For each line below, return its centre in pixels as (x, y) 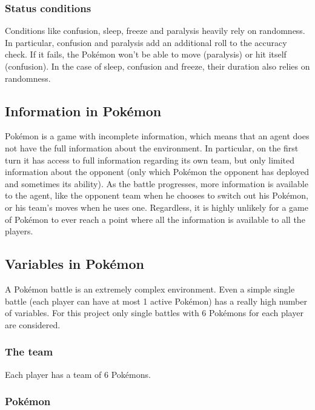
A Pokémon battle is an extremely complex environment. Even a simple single (150, 289)
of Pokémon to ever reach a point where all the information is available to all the (155, 219)
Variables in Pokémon (75, 264)
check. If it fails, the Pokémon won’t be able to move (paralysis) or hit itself (146, 54)
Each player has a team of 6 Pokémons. (78, 374)
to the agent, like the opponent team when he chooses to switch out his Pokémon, (157, 195)
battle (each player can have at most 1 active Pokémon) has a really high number (156, 301)
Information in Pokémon (83, 111)
